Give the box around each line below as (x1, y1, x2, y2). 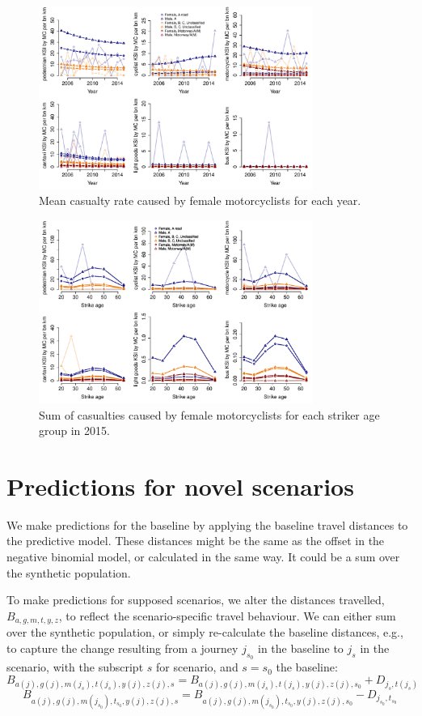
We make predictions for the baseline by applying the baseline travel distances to (6, 516, 408, 533)
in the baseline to (258, 639, 344, 656)
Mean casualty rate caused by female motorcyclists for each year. (39, 192, 361, 209)
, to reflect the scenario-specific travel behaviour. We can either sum (58, 607, 396, 624)
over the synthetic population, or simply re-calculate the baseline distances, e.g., (6, 624, 403, 641)
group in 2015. (39, 422, 110, 439)
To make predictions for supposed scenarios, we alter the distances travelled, (6, 591, 385, 608)
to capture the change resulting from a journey (6, 639, 238, 656)
